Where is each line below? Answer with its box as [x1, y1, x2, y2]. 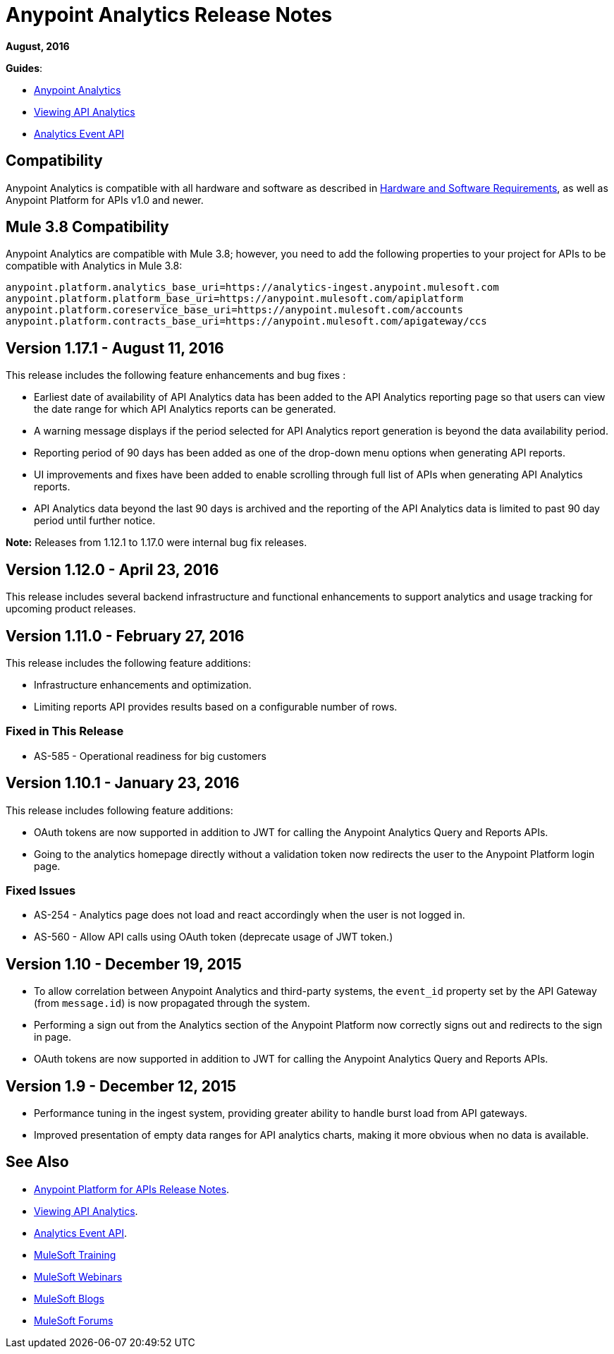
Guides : [6, 61, 43, 74]
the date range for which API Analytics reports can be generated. [34, 403, 336, 416]
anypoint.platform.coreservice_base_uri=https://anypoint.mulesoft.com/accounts [6, 304, 464, 316]
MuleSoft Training [34, 1248, 116, 1261]
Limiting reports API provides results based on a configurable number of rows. [34, 700, 398, 713]
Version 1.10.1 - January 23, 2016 [6, 774, 240, 792]
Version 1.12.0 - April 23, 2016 [6, 560, 219, 579]
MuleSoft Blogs [34, 1292, 104, 1305]
